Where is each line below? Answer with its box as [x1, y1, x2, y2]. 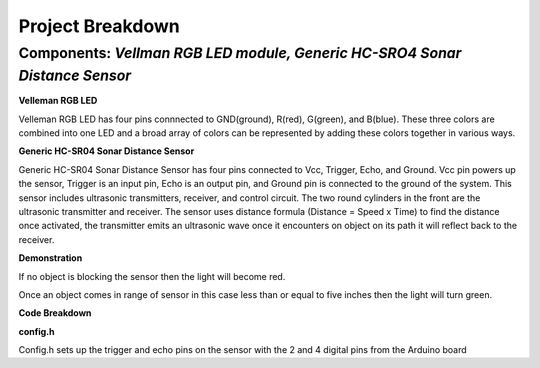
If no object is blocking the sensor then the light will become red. [18, 270, 286, 282]
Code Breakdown [18, 307, 92, 319]
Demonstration [18, 252, 83, 264]
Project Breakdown [18, 15, 180, 37]
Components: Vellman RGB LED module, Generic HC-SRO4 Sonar [18, 44, 462, 62]
